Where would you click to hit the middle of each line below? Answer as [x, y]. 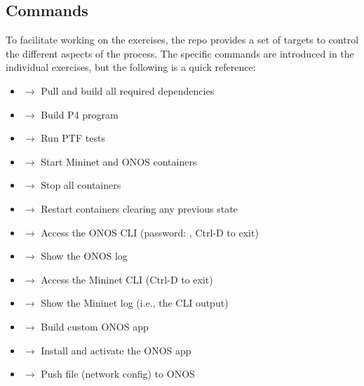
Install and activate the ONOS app [116, 350]
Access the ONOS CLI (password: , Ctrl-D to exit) [150, 232]
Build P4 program [80, 114]
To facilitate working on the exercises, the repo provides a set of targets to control [182, 40]
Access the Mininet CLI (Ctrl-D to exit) [127, 279]
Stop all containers [81, 185]
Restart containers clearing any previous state [139, 208]
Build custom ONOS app [95, 326]
